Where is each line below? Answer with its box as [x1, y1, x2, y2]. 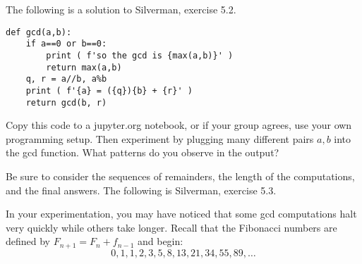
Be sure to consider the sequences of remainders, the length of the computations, [6, 168, 355, 183]
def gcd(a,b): [6, 27, 72, 37]
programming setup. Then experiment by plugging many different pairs [6, 131, 314, 146]
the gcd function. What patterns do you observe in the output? [6, 145, 279, 160]
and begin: [137, 234, 183, 249]
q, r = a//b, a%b [25, 74, 107, 84]
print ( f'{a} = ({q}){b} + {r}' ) [25, 85, 193, 96]
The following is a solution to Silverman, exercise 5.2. [6, 2, 236, 16]
